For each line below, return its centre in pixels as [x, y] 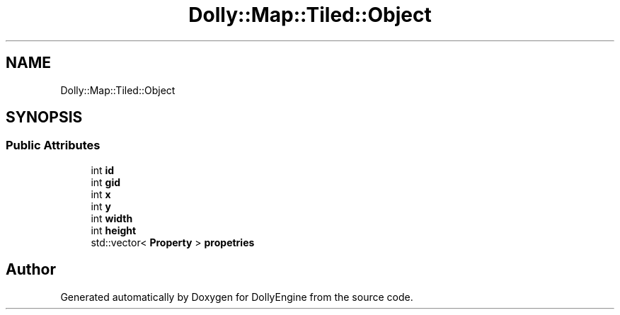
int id [103, 170]
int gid [106, 182]
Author [31, 270]
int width [112, 218]
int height [114, 230]
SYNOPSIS [44, 118]
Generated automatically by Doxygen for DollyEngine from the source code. [237, 297]
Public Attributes [53, 145]
